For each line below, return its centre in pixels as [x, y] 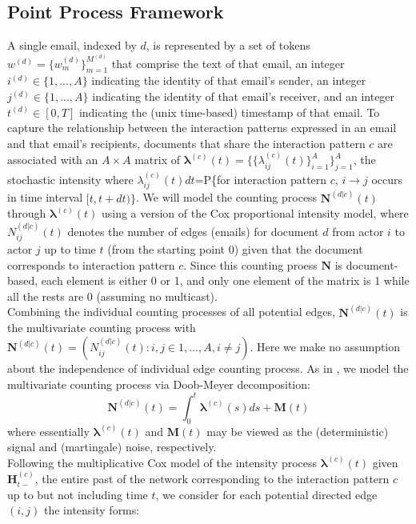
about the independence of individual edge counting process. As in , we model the [208, 368]
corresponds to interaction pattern [91, 264]
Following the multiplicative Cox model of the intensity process [162, 462]
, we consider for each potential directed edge [266, 494]
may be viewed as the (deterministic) [298, 431]
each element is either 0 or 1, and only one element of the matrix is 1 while [225, 280]
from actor [358, 231]
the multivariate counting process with [102, 328]
